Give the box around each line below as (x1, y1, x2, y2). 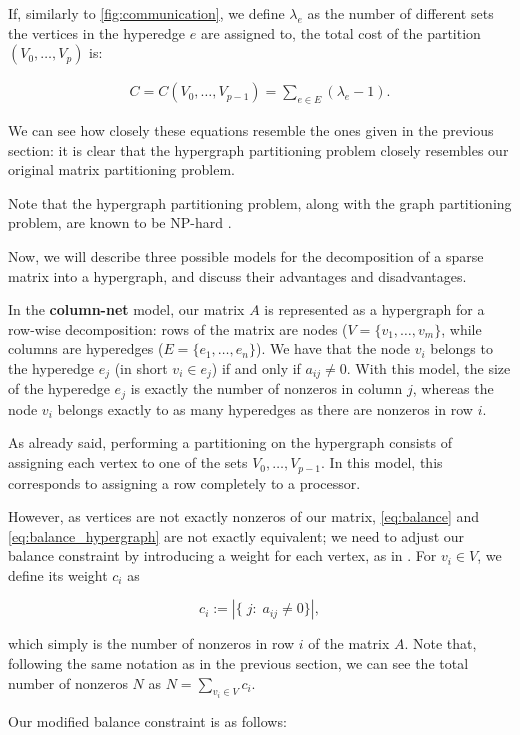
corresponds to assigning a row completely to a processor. (8, 472, 361, 493)
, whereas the (412, 378, 494, 399)
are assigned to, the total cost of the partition (200, 22, 481, 43)
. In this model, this (321, 452, 443, 473)
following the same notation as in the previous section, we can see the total (8, 653, 469, 674)
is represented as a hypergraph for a (264, 299, 485, 320)
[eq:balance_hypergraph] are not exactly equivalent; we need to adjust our (8, 525, 465, 546)
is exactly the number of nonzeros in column (130, 378, 403, 399)
